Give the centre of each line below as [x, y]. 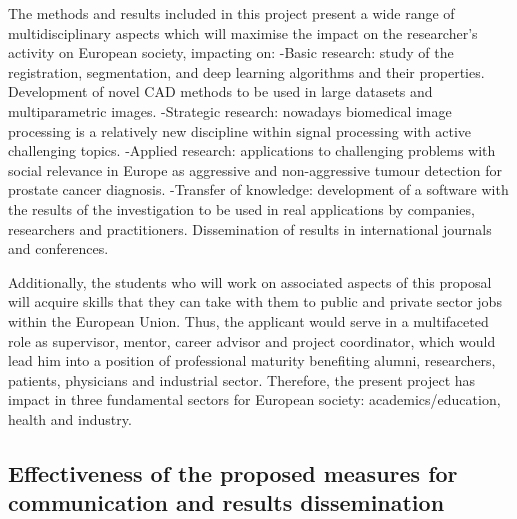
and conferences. [58, 248]
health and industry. [70, 418]
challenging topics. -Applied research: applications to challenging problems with [252, 150]
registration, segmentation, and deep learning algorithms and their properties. [246, 71]
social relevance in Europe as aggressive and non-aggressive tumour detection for [255, 169]
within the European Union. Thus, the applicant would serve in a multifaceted [248, 320]
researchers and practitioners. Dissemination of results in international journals [250, 228]
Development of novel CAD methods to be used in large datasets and [220, 91]
